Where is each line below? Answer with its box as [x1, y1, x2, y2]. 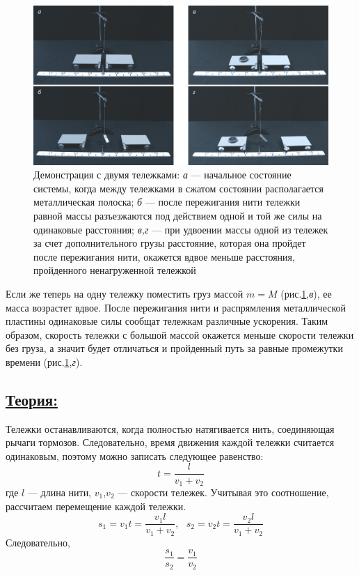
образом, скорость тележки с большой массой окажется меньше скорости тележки [6, 327, 354, 342]
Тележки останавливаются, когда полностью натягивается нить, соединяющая [6, 421, 335, 436]
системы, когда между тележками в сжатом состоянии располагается [33, 181, 324, 195]
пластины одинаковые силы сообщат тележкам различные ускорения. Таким [6, 314, 328, 328]
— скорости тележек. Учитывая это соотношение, [118, 484, 329, 499]
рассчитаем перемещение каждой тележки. [6, 498, 186, 513]
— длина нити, [27, 484, 92, 499]
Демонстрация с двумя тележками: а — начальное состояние [33, 167, 292, 182]
